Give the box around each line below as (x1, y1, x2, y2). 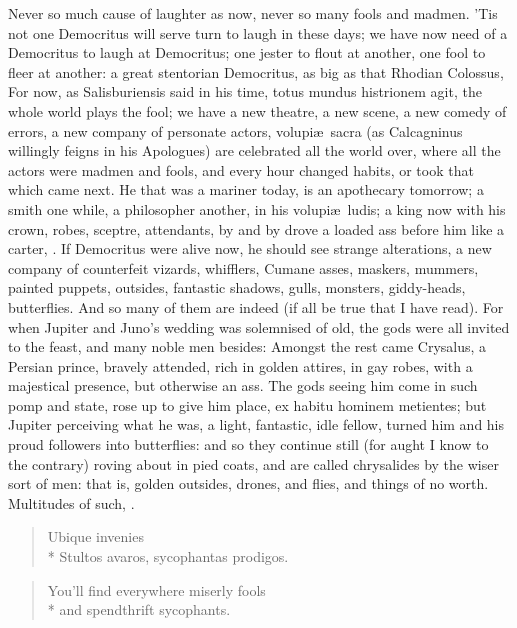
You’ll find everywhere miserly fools (47, 579, 266, 600)
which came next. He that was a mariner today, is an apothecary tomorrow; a (8, 179, 484, 200)
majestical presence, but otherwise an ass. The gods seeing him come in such (8, 375, 478, 396)
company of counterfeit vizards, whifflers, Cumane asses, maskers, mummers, (8, 257, 479, 278)
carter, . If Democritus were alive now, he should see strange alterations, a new (8, 238, 492, 259)
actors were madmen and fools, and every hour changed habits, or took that (8, 159, 474, 180)
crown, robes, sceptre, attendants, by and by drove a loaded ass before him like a (8, 218, 505, 239)
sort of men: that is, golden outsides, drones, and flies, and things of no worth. (8, 473, 489, 494)
